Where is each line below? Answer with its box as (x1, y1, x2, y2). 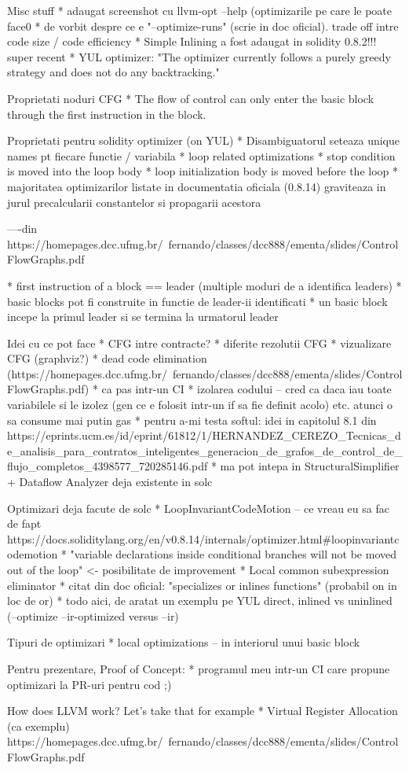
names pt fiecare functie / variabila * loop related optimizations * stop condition (7, 147, 396, 164)
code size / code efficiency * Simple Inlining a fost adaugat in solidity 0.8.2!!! (7, 33, 377, 50)
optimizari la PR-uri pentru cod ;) (7, 676, 172, 692)
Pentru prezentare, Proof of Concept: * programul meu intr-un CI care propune (7, 660, 390, 676)
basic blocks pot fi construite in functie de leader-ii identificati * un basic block (7, 293, 388, 309)
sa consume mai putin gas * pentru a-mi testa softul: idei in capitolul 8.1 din (7, 411, 377, 428)
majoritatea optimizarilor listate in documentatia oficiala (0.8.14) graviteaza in (7, 178, 386, 194)
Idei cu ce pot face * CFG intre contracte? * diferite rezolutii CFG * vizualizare (7, 334, 392, 351)
